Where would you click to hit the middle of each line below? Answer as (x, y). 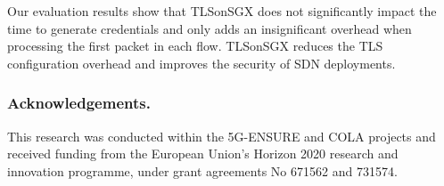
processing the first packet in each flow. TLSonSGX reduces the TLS (195, 46)
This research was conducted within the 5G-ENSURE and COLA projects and (222, 136)
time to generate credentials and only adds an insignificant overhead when (210, 28)
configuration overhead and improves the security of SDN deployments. (201, 63)
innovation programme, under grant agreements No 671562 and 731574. (202, 170)
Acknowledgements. (79, 103)
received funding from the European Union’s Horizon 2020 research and (203, 154)
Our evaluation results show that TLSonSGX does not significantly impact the (222, 11)
